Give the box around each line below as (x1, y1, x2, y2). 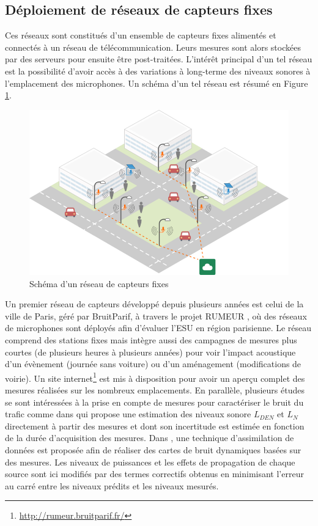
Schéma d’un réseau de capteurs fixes (29, 277, 169, 290)
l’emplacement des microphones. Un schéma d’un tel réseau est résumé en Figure (5, 76, 308, 89)
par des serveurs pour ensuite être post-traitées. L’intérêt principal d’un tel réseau (5, 53, 312, 65)
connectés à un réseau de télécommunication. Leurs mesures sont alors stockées (5, 40, 301, 53)
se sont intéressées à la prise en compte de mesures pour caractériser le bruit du (5, 395, 304, 408)
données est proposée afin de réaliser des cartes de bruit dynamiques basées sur (5, 444, 301, 456)
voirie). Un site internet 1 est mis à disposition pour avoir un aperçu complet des (5, 370, 305, 384)
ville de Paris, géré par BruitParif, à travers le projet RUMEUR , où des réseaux (5, 309, 307, 322)
